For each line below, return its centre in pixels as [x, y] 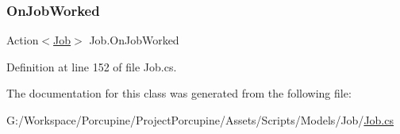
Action [23, 40]
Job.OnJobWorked [134, 40]
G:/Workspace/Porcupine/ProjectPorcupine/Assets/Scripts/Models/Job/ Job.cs [200, 120]
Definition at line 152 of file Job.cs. [92, 66]
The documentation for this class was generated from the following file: [179, 93]
